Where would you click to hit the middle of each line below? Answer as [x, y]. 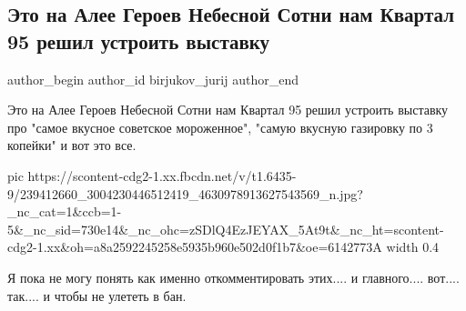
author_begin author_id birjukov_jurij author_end [153, 79]
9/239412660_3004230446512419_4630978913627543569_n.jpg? [185, 193]
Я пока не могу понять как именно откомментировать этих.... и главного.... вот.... [233, 277]
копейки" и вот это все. [72, 145]
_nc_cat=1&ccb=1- [65, 211]
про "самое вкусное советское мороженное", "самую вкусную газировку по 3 [220, 127]
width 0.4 [413, 247]
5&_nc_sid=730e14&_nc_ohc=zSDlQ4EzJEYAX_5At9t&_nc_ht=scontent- [226, 229]
